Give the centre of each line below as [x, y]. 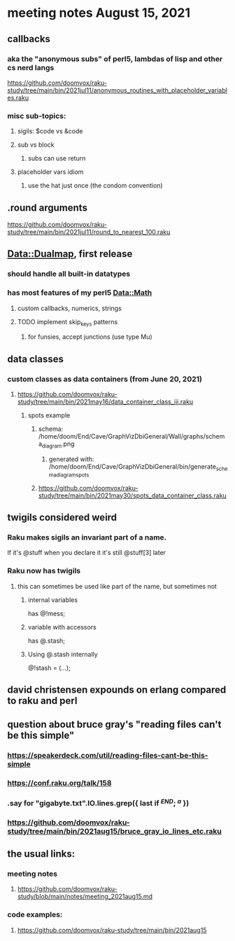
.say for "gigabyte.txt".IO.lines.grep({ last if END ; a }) [98, 803]
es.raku [18, 98]
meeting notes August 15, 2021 [99, 13]
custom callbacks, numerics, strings [70, 308]
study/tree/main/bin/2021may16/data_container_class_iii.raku [105, 402]
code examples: [35, 915]
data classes [36, 359]
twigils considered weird [62, 518]
